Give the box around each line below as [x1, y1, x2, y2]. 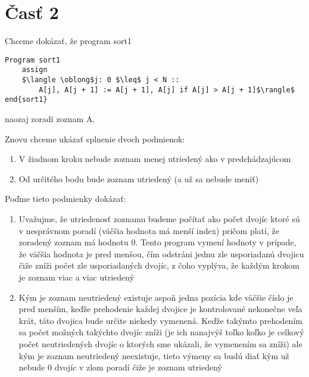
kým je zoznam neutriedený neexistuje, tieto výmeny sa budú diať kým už [18, 349, 289, 362]
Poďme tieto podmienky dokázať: [5, 192, 126, 205]
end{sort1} [5, 95, 48, 104]
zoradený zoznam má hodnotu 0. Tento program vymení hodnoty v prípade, [18, 236, 296, 248]
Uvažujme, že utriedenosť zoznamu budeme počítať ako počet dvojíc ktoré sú [18, 212, 300, 225]
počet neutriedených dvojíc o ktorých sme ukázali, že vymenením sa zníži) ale [18, 337, 302, 350]
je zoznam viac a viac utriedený [18, 270, 135, 283]
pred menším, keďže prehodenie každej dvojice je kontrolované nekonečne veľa [18, 303, 302, 315]
